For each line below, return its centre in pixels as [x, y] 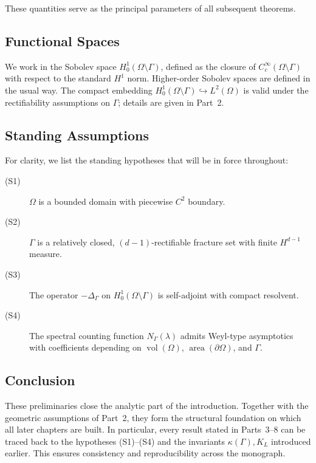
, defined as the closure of [208, 66]
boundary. [207, 201]
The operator [54, 294]
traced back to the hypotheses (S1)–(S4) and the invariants [115, 441]
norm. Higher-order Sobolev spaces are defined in [219, 78]
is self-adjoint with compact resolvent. [228, 294]
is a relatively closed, [76, 242]
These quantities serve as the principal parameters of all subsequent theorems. [150, 8]
